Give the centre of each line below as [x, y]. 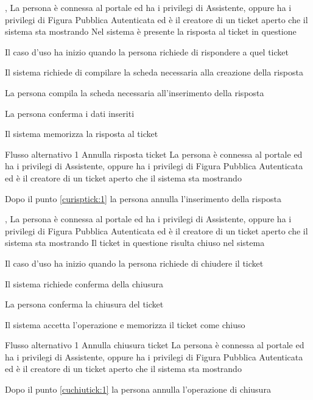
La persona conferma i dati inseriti [70, 113]
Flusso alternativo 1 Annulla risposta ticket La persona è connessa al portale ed [154, 154]
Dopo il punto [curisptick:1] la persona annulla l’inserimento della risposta [143, 198]
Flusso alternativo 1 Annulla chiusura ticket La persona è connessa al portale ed [155, 345]
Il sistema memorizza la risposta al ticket [82, 134]
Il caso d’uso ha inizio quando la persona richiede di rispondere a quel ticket [147, 51]
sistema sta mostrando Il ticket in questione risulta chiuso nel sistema [135, 243]
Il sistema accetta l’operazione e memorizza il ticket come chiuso [125, 324]
